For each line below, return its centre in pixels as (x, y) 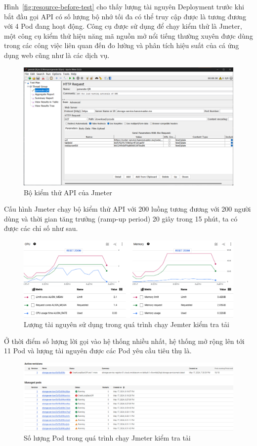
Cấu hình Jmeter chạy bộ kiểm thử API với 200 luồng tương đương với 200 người (128, 209)
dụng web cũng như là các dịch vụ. (57, 55)
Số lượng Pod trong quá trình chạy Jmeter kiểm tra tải (107, 437)
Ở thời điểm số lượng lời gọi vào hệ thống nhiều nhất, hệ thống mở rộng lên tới (124, 341)
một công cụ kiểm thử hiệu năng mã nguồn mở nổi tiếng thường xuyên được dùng (128, 35)
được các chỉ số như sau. (41, 228)
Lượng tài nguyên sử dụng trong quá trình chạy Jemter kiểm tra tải (127, 324)
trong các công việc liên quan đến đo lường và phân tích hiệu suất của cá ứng (122, 45)
